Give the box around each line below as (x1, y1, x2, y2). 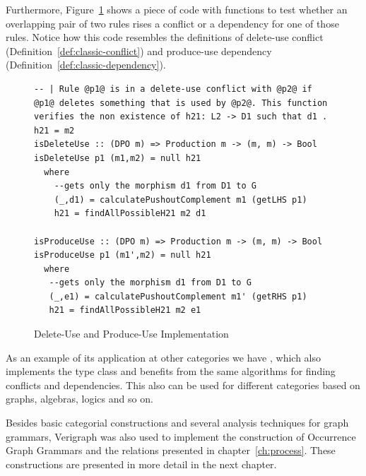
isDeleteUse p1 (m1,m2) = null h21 (34, 153, 201, 163)
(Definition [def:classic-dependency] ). (6, 57, 166, 72)
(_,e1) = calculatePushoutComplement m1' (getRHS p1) (49, 291, 307, 302)
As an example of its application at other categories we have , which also (6, 350, 321, 364)
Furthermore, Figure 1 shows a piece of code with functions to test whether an (6, 2, 348, 16)
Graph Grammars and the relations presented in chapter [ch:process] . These (6, 443, 336, 458)
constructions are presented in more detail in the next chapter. (6, 456, 277, 471)
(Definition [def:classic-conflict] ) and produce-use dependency (6, 43, 272, 58)
